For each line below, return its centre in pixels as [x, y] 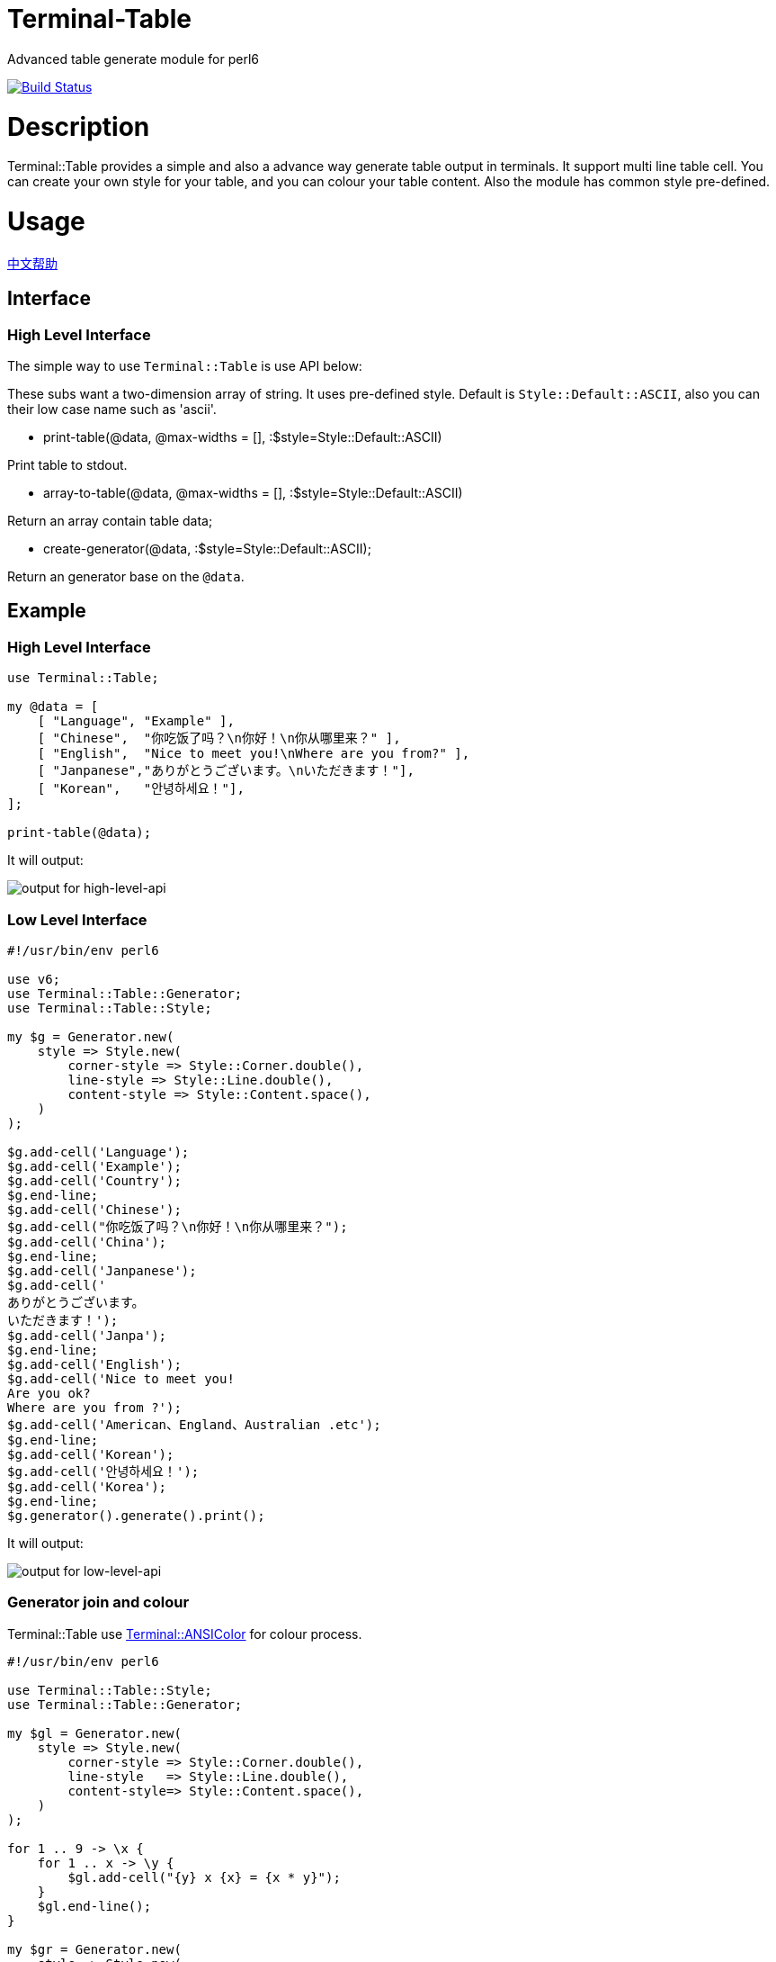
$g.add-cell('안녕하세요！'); [103, 1471]
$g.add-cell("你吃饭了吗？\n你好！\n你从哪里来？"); [178, 1226]
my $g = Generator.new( [91, 1036]
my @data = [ [53, 707]
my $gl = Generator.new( [94, 1733]
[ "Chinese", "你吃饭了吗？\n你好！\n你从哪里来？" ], [219, 738]
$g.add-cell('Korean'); [91, 1454]
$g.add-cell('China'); [87, 1242]
